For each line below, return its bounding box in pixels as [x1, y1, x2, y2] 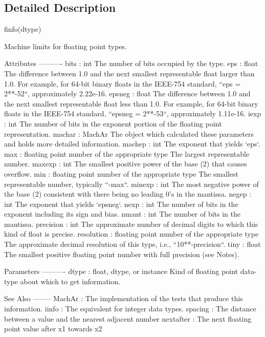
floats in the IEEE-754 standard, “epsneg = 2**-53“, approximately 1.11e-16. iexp [4, 108, 261, 119]
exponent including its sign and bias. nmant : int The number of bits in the [4, 208, 240, 219]
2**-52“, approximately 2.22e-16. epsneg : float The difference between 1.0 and [4, 88, 251, 99]
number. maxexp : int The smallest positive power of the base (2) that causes [4, 158, 247, 169]
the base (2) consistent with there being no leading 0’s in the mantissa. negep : [4, 188, 252, 199]
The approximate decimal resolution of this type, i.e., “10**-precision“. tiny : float [4, 239, 261, 249]
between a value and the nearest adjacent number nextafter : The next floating [4, 313, 252, 324]
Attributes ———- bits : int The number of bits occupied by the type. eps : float [4, 58, 258, 69]
